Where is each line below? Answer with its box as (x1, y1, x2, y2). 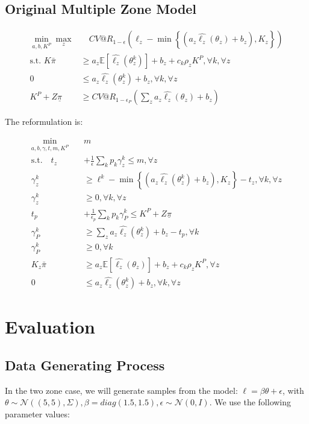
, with (282, 384, 304, 396)
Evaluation (5, 314, 95, 339)
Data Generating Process (5, 355, 165, 374)
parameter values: (5, 407, 70, 420)
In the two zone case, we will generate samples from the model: (5, 384, 238, 396)
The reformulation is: (5, 115, 83, 128)
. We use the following (209, 396, 292, 408)
